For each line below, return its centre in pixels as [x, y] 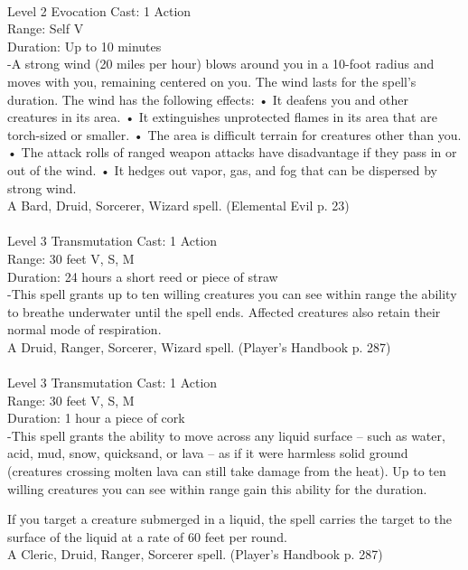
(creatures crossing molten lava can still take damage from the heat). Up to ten [227, 471]
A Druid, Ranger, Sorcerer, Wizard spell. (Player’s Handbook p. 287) [199, 346]
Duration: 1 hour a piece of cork [96, 418]
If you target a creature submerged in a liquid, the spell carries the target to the [230, 519]
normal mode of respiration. [84, 329]
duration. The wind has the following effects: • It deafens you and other [208, 99]
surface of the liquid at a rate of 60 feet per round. [147, 536]
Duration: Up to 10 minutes [84, 46]
